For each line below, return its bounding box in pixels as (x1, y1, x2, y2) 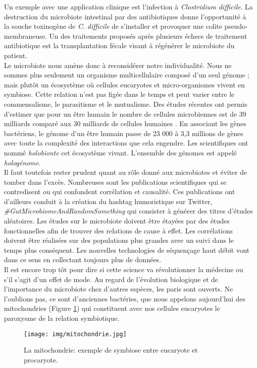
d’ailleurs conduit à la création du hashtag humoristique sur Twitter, (4, 196, 212, 206)
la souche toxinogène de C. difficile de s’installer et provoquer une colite (4, 21, 222, 31)
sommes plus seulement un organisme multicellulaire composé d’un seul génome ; (4, 70, 250, 80)
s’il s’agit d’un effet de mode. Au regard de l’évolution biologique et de (4, 274, 218, 284)
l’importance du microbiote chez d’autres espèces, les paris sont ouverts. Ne (4, 284, 233, 294)
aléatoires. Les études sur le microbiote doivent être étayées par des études (4, 216, 230, 226)
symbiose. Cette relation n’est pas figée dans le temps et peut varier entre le (4, 89, 235, 99)
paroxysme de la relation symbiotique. (4, 313, 119, 323)
